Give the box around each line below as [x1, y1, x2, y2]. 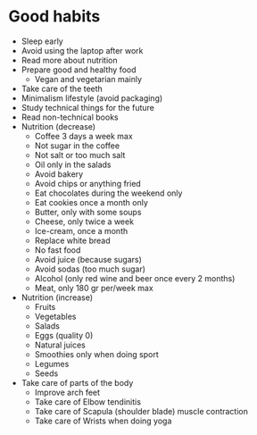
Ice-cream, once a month [34, 225, 128, 236]
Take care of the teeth [21, 83, 104, 94]
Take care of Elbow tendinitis [34, 396, 142, 407]
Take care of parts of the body [21, 377, 134, 388]
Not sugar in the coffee [34, 140, 120, 151]
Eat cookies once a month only [34, 197, 149, 207]
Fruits [34, 301, 56, 312]
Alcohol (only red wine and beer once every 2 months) [34, 272, 236, 283]
